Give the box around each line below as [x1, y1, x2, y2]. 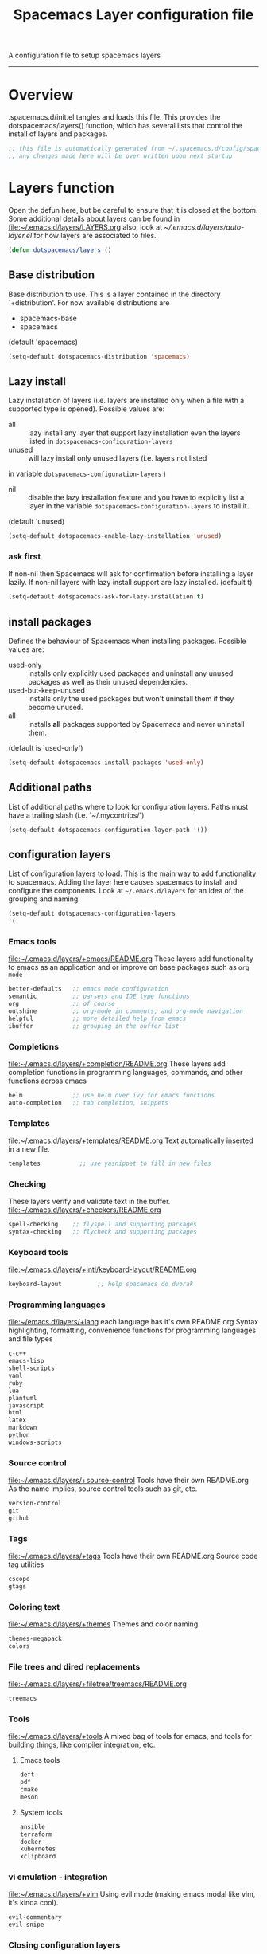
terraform [19, 1830, 53, 1838]
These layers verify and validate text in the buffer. [8, 1197, 171, 1207]
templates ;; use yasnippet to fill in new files [8, 1159, 212, 1168]
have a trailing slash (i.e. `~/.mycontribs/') [8, 810, 145, 820]
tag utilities [8, 1560, 44, 1569]
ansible [19, 1823, 45, 1830]
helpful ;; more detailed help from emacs [8, 1014, 187, 1022]
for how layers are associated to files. [33, 230, 157, 240]
